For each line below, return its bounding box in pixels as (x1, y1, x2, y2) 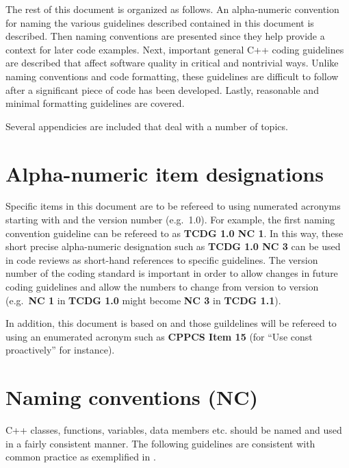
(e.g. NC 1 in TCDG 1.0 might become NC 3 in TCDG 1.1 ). (5, 293, 281, 307)
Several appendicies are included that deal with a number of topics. (5, 119, 288, 133)
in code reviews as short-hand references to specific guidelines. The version (5, 252, 318, 267)
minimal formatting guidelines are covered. (5, 96, 185, 110)
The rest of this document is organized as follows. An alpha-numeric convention (5, 2, 339, 16)
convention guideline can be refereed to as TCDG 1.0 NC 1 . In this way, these (5, 225, 344, 240)
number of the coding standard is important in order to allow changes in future (5, 266, 338, 280)
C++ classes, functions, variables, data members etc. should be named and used (5, 423, 342, 437)
